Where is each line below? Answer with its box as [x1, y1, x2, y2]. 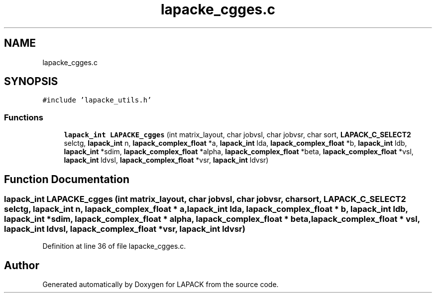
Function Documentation [4, 173, 129, 186]
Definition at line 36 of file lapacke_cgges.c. [42, 242, 186, 251]
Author [4, 259, 39, 272]
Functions [4, 112, 43, 122]
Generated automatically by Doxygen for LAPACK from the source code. [42, 280, 279, 289]
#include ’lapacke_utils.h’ [42, 96, 152, 104]
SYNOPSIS [4, 75, 58, 88]
